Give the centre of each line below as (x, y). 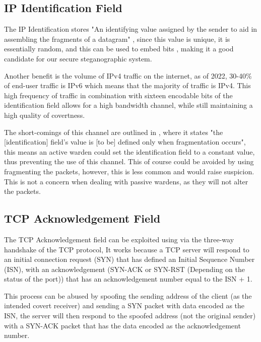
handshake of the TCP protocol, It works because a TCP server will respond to (127, 249)
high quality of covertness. (45, 115)
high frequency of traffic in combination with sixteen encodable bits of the (118, 95)
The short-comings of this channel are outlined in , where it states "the (114, 132)
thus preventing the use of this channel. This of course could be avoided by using (129, 161)
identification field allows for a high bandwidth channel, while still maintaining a (128, 105)
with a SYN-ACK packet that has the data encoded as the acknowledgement (122, 325)
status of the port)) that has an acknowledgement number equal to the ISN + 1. (128, 279)
